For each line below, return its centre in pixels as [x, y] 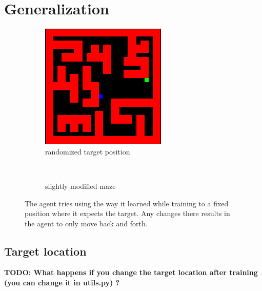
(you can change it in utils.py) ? [62, 283]
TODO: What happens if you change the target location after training [131, 272]
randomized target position [88, 151]
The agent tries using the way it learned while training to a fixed [127, 203]
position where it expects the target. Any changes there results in [127, 213]
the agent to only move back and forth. [86, 223]
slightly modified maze [80, 186]
